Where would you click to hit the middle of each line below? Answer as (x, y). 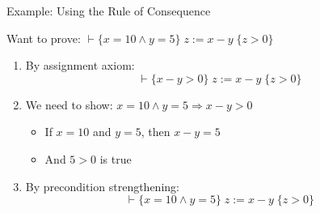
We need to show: (69, 104)
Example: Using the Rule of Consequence (109, 11)
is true (116, 158)
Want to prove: (44, 38)
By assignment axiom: (80, 65)
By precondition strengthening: (102, 186)
